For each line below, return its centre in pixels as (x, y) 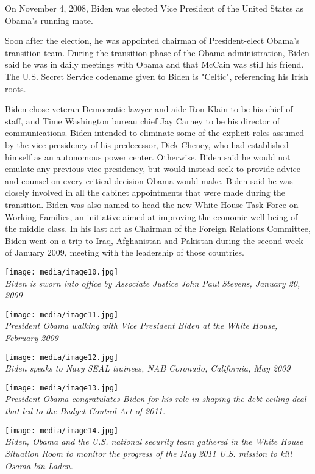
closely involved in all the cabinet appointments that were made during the (145, 192)
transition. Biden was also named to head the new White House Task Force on (152, 204)
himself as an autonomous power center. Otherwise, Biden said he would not (148, 156)
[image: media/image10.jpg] (62, 272)
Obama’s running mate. (49, 20)
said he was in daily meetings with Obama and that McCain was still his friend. (154, 64)
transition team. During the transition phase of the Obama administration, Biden (157, 52)
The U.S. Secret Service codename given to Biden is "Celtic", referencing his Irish (157, 76)
